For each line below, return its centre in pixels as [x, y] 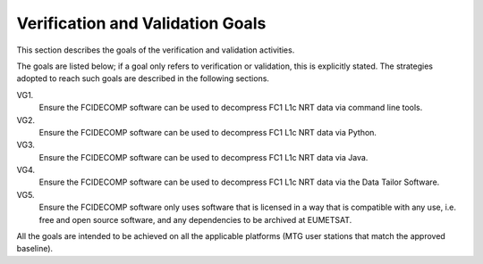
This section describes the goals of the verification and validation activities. [156, 50]
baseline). [35, 249]
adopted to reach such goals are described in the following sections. [143, 78]
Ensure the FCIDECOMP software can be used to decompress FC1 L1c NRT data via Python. [208, 132]
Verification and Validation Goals [141, 23]
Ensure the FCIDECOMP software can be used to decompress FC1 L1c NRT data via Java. [203, 157]
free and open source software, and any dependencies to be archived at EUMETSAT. [195, 219]
